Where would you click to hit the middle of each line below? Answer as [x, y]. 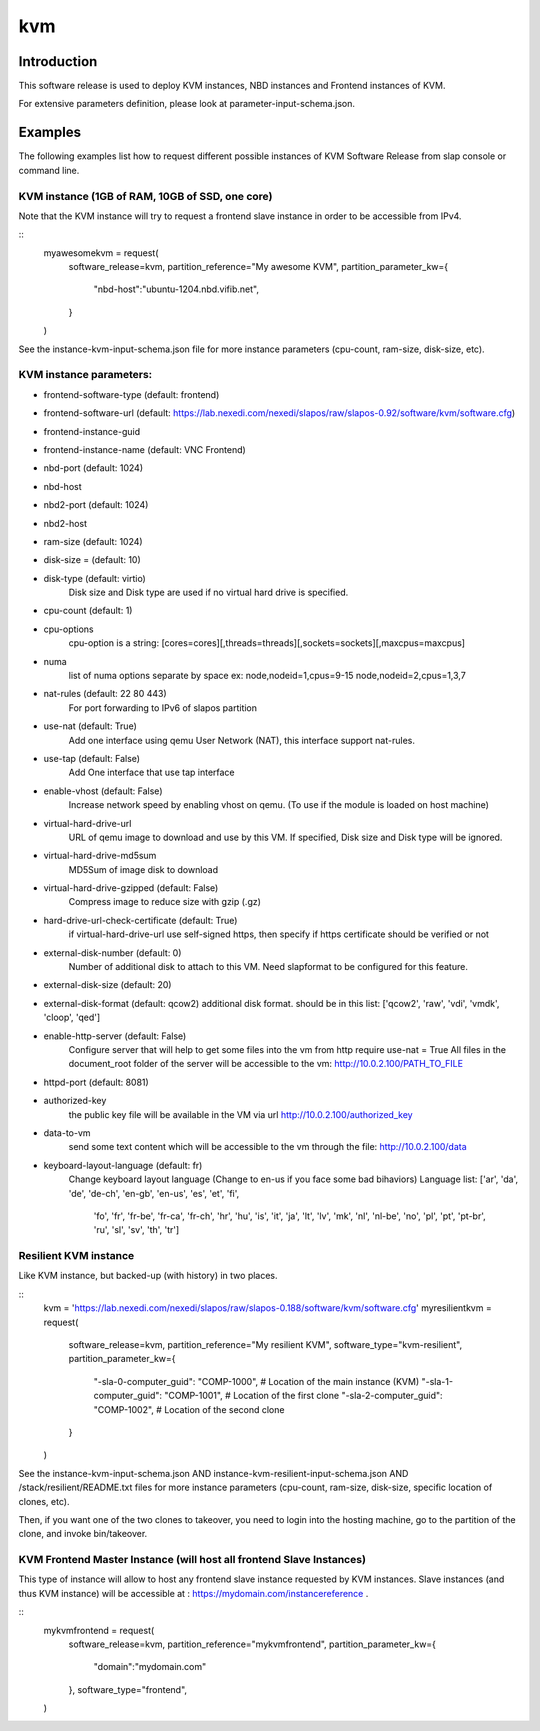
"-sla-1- [437, 1381]
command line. [49, 170]
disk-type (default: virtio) [95, 578]
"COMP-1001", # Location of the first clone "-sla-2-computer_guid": [304, 1396]
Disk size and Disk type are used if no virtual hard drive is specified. [208, 592]
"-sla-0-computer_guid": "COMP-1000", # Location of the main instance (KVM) [256, 1381]
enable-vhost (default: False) [103, 791]
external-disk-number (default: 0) [112, 952]
